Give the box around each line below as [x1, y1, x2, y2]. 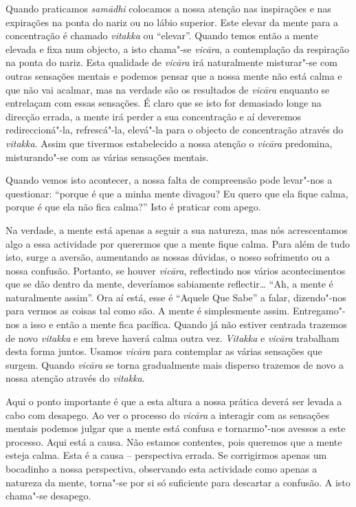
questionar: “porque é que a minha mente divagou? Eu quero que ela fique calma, [5, 186, 348, 200]
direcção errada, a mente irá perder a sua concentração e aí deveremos [5, 109, 302, 123]
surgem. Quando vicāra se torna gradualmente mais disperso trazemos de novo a [5, 357, 344, 371]
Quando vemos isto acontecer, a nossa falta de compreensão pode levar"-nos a [5, 173, 333, 187]
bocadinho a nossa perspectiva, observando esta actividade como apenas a [5, 462, 318, 475]
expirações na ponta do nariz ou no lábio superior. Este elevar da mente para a [5, 14, 339, 29]
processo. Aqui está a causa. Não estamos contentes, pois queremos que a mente [5, 434, 342, 449]
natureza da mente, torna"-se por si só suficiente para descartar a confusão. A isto [5, 475, 351, 489]
